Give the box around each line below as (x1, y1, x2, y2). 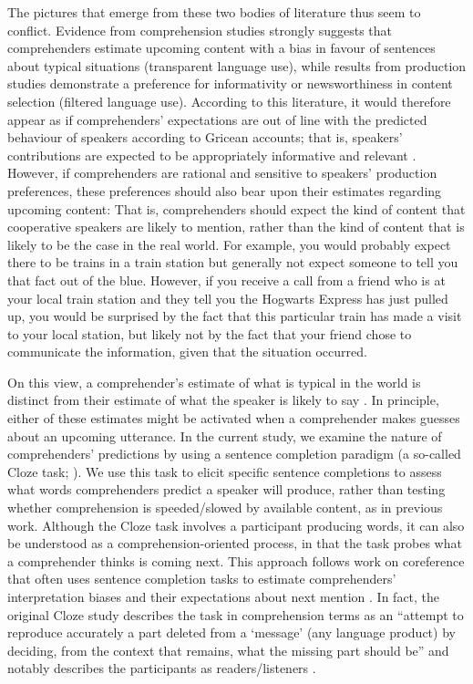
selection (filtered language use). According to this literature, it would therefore (7, 91, 451, 110)
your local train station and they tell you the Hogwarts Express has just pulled (7, 288, 448, 307)
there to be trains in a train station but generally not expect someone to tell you (7, 253, 458, 272)
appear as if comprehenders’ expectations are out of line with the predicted (7, 109, 427, 129)
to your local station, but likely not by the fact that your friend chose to (7, 324, 412, 343)
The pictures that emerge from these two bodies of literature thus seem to (7, 3, 421, 21)
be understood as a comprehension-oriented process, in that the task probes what (7, 534, 462, 553)
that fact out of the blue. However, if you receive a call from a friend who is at (7, 270, 446, 289)
